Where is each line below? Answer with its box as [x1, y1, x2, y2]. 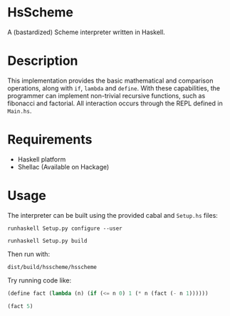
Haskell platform [17, 154, 66, 164]
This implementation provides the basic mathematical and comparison [7, 76, 214, 85]
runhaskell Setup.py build [7, 237, 88, 244]
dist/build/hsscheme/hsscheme [7, 263, 98, 270]
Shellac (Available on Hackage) [17, 162, 110, 171]
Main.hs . [7, 106, 32, 115]
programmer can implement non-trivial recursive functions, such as [7, 91, 206, 100]
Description [7, 53, 78, 69]
